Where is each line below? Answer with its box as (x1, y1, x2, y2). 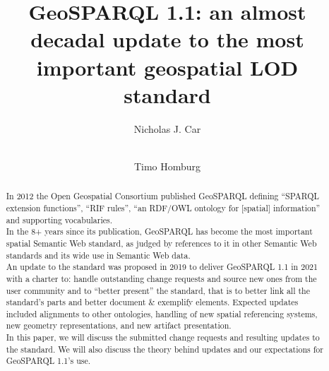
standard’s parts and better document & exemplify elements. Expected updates (6, 296, 299, 308)
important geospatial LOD (36, 52, 299, 81)
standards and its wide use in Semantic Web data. (6, 249, 191, 261)
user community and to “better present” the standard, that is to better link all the (6, 284, 310, 296)
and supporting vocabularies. (6, 213, 112, 225)
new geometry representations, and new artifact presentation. (6, 319, 232, 331)
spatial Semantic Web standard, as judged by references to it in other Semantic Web (6, 237, 317, 249)
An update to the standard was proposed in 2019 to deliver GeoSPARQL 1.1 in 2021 (6, 261, 318, 273)
